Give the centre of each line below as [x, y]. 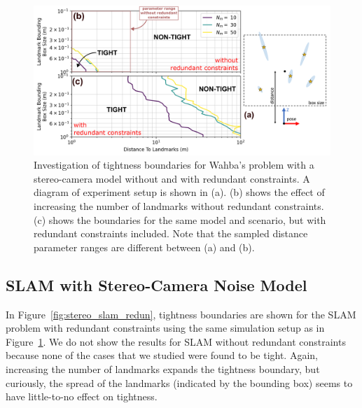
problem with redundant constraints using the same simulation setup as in [165, 328]
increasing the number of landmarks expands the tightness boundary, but [163, 368]
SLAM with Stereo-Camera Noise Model [156, 284]
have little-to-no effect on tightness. [82, 396]
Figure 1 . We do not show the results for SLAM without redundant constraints [176, 341]
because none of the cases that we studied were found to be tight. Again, [162, 355]
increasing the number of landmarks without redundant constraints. [179, 206]
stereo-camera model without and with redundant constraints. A [172, 178]
